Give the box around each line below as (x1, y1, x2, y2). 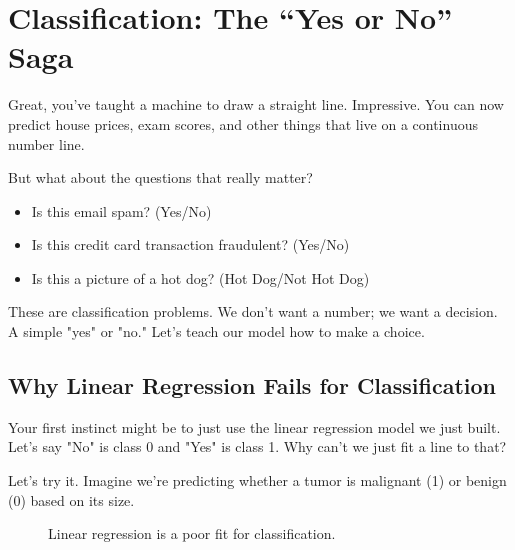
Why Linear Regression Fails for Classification (8, 370, 497, 401)
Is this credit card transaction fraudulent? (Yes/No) (31, 234, 350, 255)
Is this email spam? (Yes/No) (31, 200, 212, 221)
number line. (8, 133, 85, 154)
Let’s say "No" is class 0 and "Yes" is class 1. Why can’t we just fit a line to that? (8, 436, 507, 457)
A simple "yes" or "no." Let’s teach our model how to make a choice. (8, 321, 425, 342)
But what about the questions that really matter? (8, 167, 313, 188)
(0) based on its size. (8, 489, 135, 510)
